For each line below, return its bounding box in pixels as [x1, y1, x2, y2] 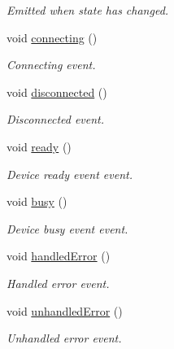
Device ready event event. [7, 165, 133, 182]
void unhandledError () [7, 302, 123, 319]
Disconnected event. [7, 111, 105, 128]
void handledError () [7, 247, 111, 264]
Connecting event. [7, 56, 96, 73]
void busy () [7, 193, 67, 210]
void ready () [7, 137, 72, 155]
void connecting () [7, 28, 98, 46]
